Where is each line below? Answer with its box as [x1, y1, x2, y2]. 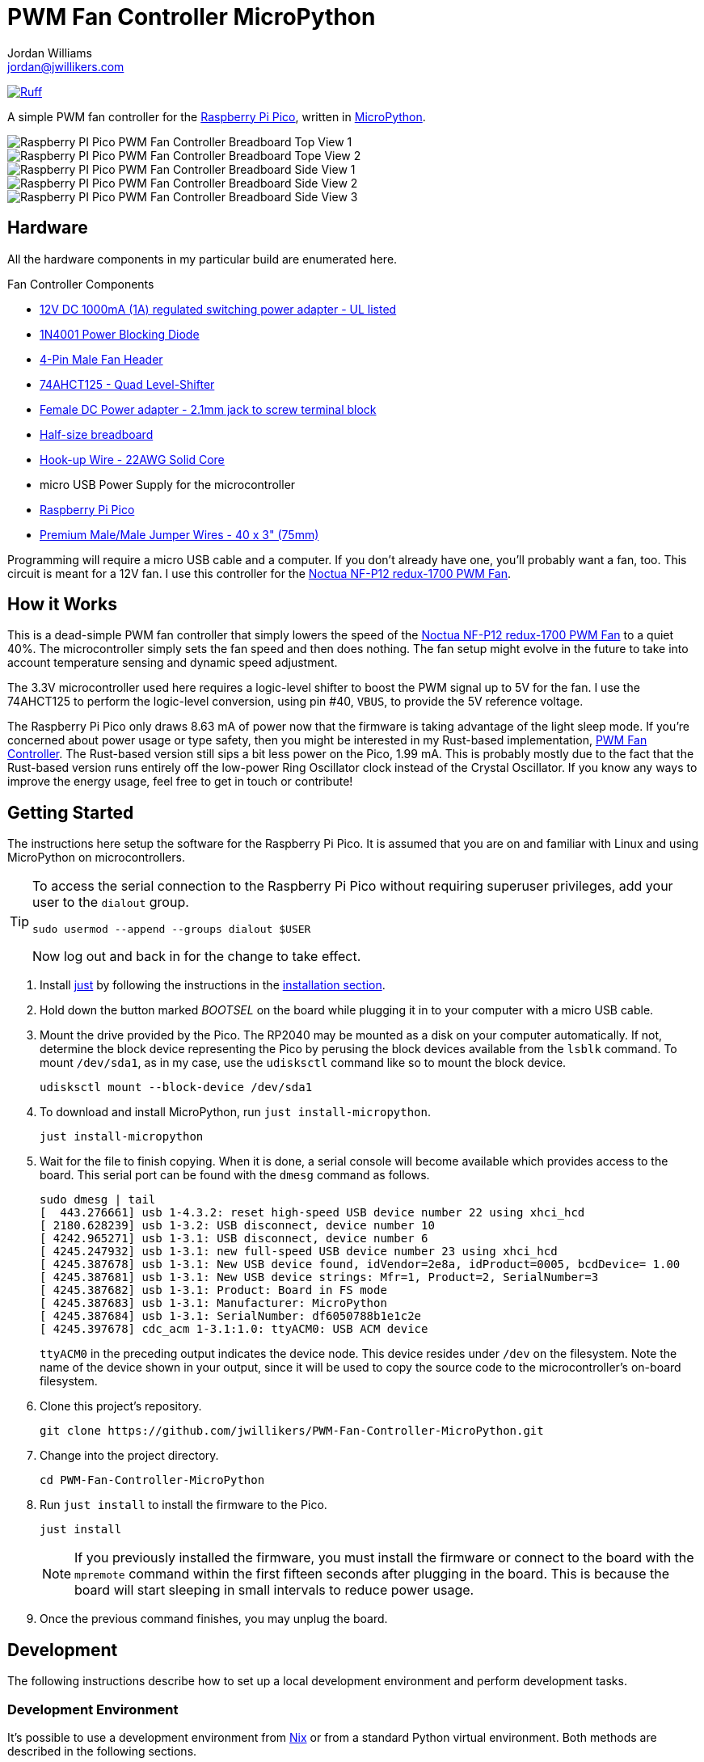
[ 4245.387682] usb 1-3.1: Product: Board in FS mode [40, 1284, 387, 1297]
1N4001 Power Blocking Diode [40, 327, 200, 341]
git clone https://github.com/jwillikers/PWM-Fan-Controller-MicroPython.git [40, 1424, 544, 1438]
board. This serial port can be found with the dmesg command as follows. [40, 1168, 430, 1182]
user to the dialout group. [32, 894, 189, 911]
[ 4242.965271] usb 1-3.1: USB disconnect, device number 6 [40, 1232, 428, 1246]
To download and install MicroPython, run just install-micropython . [40, 1105, 432, 1119]
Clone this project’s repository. [40, 1399, 202, 1414]
